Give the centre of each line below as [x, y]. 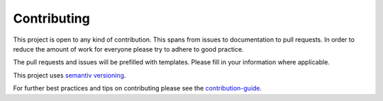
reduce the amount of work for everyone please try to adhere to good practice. [128, 49]
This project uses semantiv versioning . [70, 75]
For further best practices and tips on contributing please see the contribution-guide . [138, 88]
